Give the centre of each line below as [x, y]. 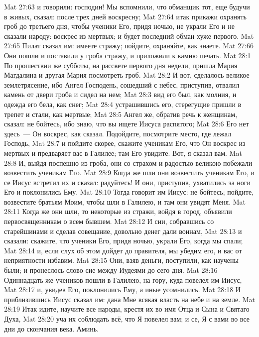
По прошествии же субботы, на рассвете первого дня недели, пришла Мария [121, 65]
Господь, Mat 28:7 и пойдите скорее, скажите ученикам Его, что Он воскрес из [125, 143]
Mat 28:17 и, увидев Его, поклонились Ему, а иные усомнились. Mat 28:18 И [122, 289]
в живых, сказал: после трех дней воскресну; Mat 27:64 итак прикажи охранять [125, 16]
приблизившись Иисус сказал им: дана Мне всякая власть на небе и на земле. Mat [130, 299]
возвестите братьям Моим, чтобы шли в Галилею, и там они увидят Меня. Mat [125, 201]
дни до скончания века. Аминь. [52, 328]
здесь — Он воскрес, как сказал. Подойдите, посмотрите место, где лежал [118, 133]
